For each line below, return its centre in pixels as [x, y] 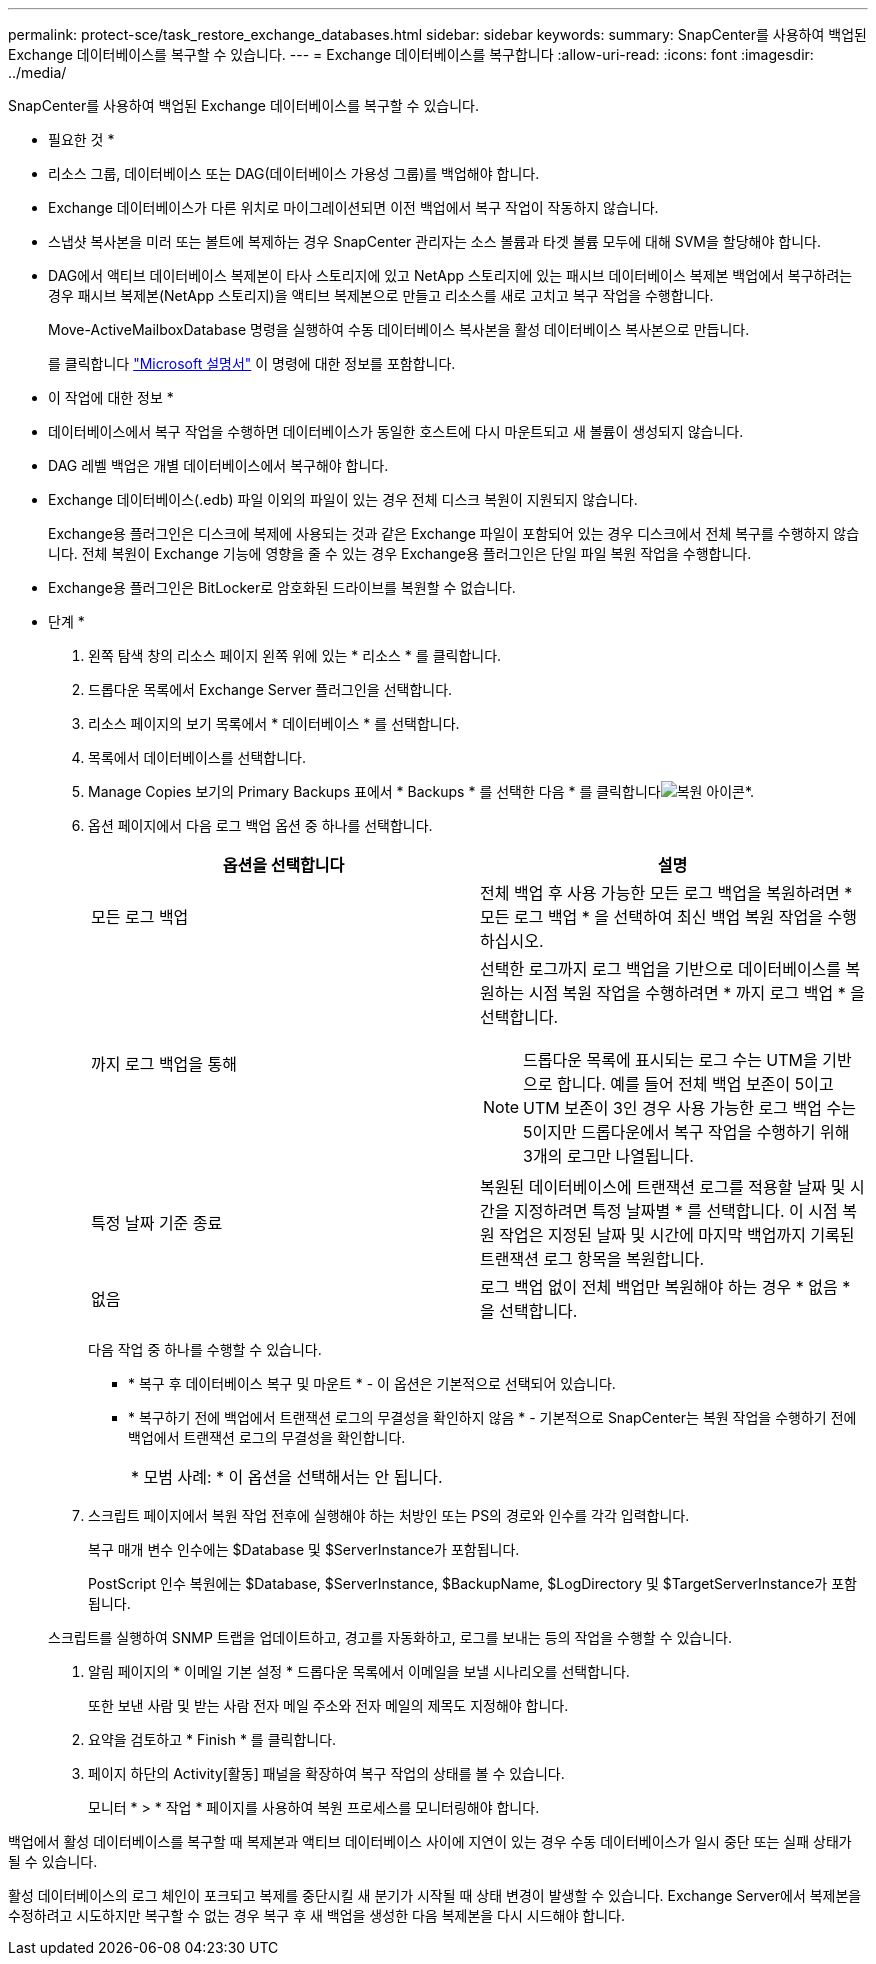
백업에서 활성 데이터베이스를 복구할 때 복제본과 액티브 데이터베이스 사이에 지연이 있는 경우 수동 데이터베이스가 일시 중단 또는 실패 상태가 [430, 1841]
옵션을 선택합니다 [283, 865]
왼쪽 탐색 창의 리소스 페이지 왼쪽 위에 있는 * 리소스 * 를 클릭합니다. [295, 655]
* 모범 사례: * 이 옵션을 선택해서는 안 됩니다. [287, 1477]
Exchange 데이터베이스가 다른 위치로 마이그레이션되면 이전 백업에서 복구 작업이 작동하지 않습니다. [353, 207]
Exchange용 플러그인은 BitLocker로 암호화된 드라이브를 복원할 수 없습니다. [282, 587]
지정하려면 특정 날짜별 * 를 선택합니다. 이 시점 [675, 1211]
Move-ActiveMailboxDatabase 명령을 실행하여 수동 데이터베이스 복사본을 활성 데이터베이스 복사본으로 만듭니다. [399, 329]
